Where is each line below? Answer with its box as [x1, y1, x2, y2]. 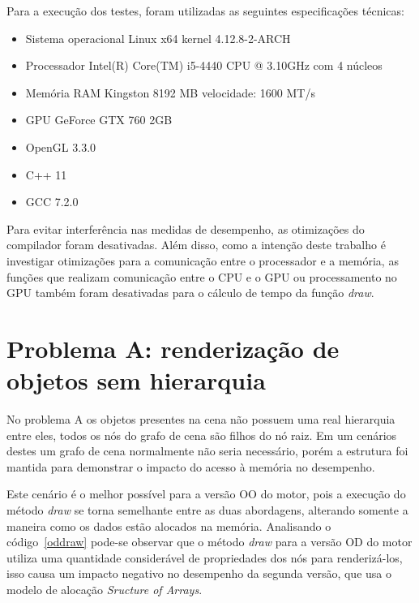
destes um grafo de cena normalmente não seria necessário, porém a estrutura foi [6, 442, 408, 459]
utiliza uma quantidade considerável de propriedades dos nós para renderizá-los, [6, 549, 403, 566]
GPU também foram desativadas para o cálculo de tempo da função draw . [6, 284, 374, 301]
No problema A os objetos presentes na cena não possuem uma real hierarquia [6, 411, 395, 428]
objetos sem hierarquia [6, 364, 266, 397]
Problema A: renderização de [6, 331, 340, 364]
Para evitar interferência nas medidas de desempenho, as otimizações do [6, 220, 365, 237]
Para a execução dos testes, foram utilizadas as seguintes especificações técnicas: [6, 2, 404, 19]
